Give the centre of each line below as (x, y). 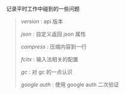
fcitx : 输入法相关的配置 (50, 59)
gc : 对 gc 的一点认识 (47, 72)
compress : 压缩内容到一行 (54, 47)
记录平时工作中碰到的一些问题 (43, 9)
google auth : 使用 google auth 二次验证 (70, 84)
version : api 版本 (42, 21)
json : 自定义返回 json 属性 (53, 34)
